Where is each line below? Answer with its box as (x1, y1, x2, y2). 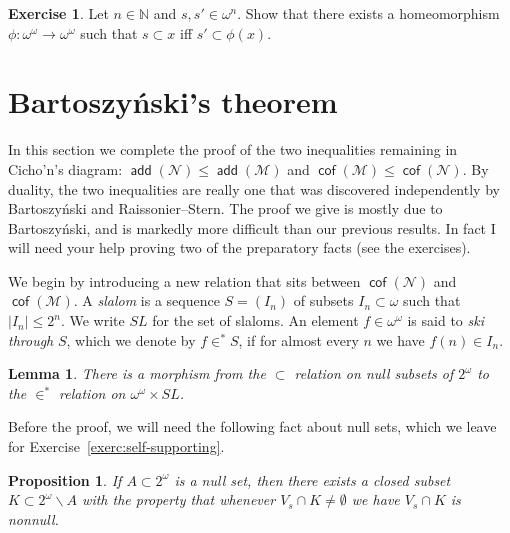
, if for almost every (238, 329, 359, 350)
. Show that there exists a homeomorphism (237, 3, 500, 23)
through (8, 329, 54, 350)
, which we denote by (66, 329, 196, 350)
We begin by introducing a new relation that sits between (8, 270, 361, 291)
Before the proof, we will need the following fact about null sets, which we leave (8, 416, 497, 437)
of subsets (293, 290, 354, 311)
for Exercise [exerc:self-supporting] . (8, 436, 225, 457)
